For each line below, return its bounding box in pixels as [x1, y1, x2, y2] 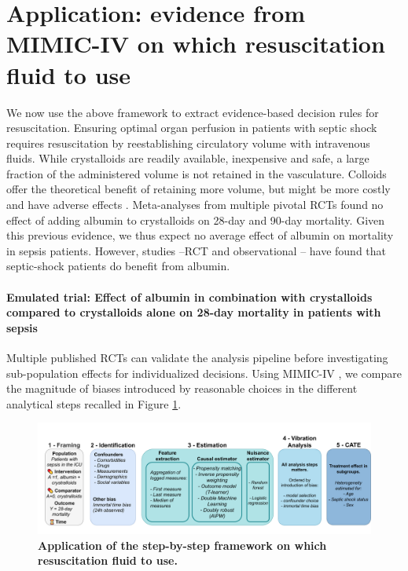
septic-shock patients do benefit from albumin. [6, 258, 230, 274]
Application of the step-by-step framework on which [38, 536, 327, 553]
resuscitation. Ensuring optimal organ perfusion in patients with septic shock [6, 119, 377, 136]
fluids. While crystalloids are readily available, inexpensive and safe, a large [6, 150, 369, 167]
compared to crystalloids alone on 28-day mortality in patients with [6, 304, 381, 320]
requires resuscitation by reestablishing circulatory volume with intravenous [6, 134, 370, 151]
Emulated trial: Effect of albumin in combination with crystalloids [6, 288, 373, 305]
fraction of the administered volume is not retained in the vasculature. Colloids [6, 165, 387, 181]
